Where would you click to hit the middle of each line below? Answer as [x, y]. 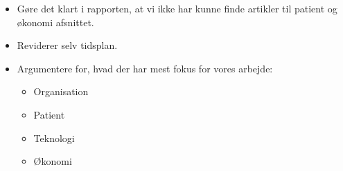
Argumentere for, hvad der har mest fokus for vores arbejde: [145, 68]
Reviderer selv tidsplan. [67, 45]
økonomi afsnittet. [55, 22]
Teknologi [54, 138]
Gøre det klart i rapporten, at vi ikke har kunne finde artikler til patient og [177, 8]
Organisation [61, 91]
